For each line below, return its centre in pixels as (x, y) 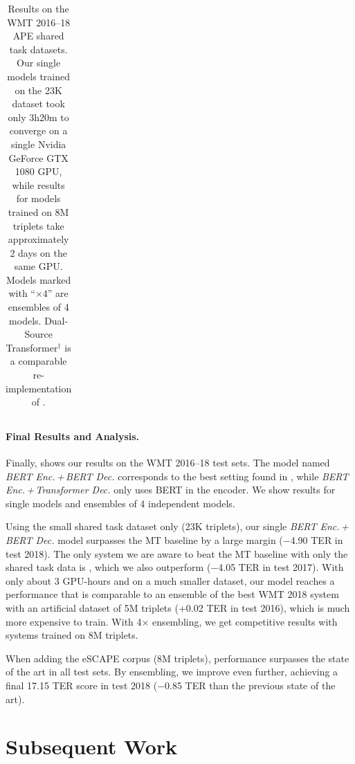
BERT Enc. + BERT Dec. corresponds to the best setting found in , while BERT (177, 476)
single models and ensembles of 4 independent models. (120, 503)
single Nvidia (38, 144)
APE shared (38, 36)
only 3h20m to (38, 117)
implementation (39, 388)
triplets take (38, 225)
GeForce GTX (38, 157)
